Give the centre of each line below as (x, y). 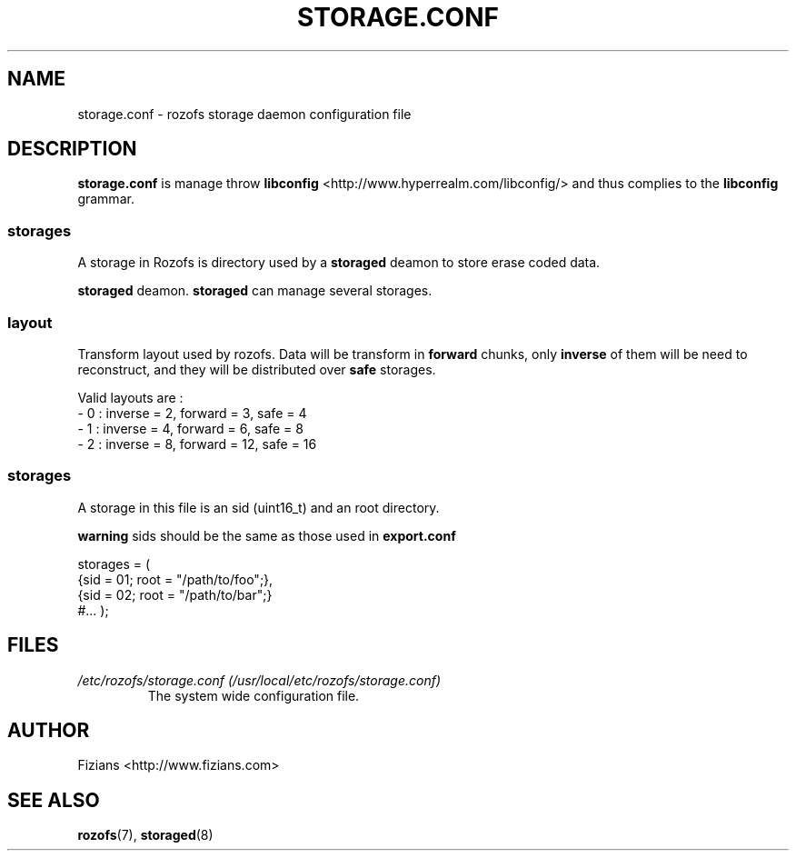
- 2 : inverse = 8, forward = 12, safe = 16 (197, 444)
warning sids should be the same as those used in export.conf (267, 535)
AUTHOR (49, 730)
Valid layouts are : (130, 397)
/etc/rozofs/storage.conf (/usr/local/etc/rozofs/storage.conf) (259, 680)
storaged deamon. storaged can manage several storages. (255, 291)
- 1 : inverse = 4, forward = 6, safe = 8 (190, 428)
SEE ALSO (54, 800)
